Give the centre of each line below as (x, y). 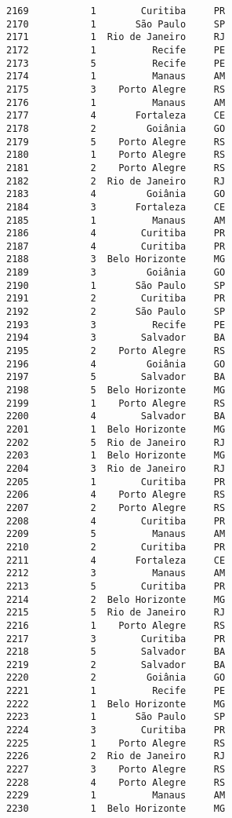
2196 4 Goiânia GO (116, 364)
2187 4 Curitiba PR (116, 246)
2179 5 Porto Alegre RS (116, 142)
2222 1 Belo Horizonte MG (116, 704)
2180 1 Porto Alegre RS (116, 155)
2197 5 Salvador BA (116, 377)
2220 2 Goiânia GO (116, 678)
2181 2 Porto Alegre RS (116, 168)
